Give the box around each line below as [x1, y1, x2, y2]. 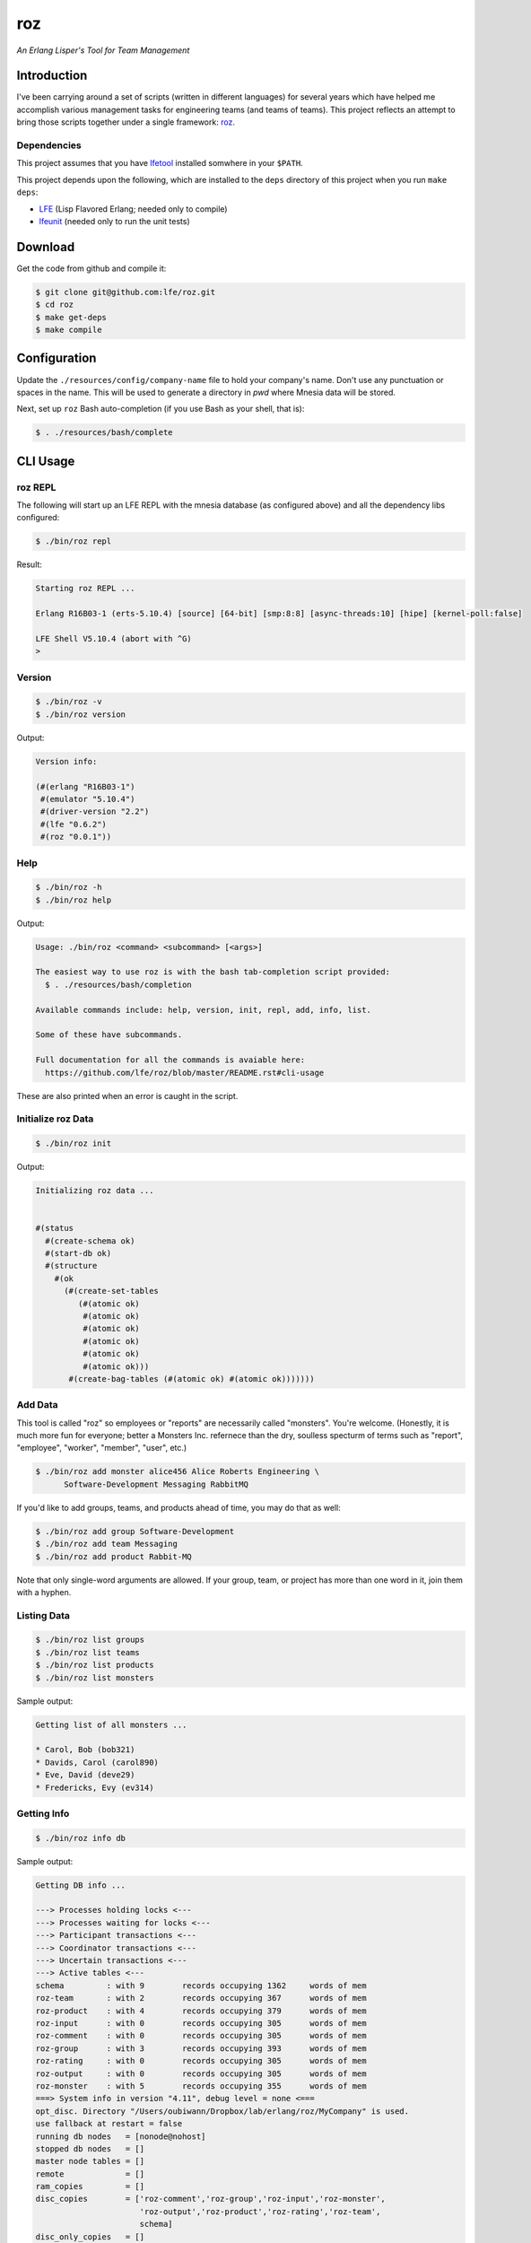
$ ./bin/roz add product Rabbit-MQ [35, 1551, 192, 1561]
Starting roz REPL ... [35, 583, 135, 594]
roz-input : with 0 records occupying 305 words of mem [35, 2018, 367, 2028]
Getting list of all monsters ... [35, 1719, 187, 1730]
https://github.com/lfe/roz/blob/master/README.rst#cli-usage [45, 1068, 325, 1078]
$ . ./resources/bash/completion [45, 979, 192, 990]
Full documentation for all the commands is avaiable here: [35, 1055, 306, 1065]
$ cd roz [35, 300, 74, 310]
